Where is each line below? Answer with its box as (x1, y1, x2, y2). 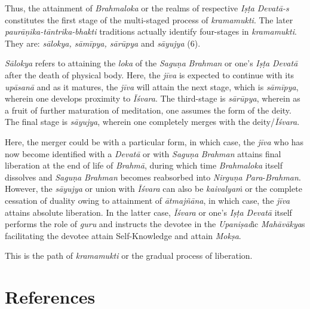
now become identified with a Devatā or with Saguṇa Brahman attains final (5, 147, 281, 160)
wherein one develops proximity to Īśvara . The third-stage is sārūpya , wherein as (5, 92, 300, 105)
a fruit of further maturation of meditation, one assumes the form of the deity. (5, 103, 291, 116)
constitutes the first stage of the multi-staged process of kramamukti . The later (5, 13, 293, 26)
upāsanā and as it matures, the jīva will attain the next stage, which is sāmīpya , (5, 80, 299, 93)
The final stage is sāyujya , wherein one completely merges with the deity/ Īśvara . (5, 115, 300, 128)
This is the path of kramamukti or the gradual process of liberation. (5, 249, 253, 262)
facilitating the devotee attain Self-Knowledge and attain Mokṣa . (5, 229, 241, 241)
